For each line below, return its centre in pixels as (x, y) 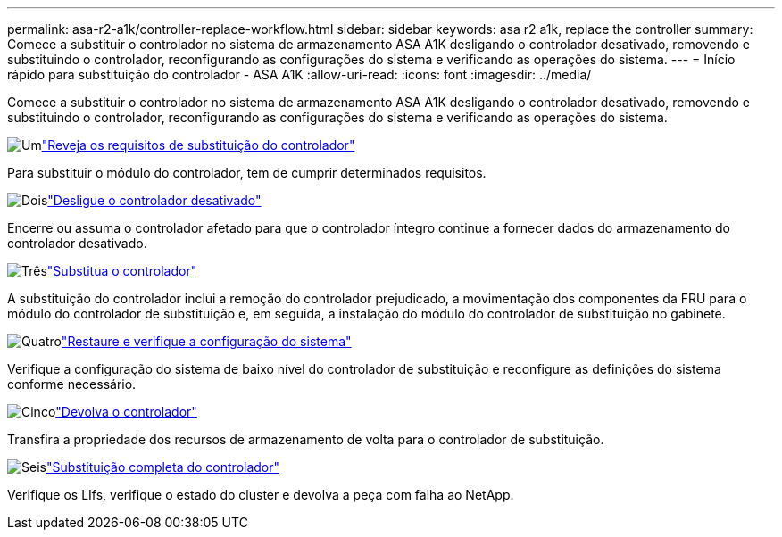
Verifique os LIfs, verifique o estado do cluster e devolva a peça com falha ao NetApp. (261, 495)
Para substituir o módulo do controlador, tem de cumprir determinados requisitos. (247, 173)
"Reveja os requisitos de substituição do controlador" (198, 145)
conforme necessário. (72, 384)
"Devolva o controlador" (126, 412)
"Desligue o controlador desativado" (154, 200)
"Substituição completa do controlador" (163, 467)
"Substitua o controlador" (122, 271)
